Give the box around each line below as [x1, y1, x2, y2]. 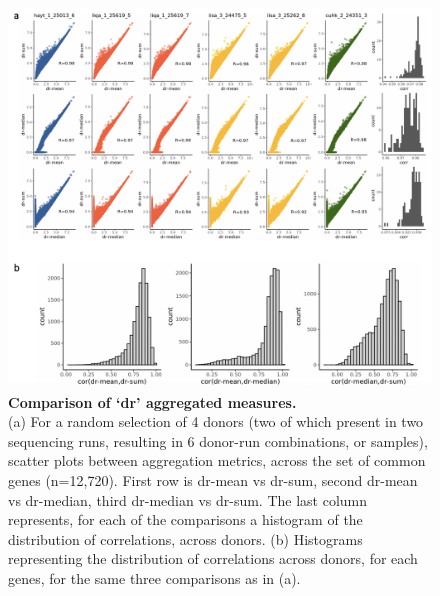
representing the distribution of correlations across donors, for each [8, 548, 418, 569]
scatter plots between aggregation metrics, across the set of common [8, 450, 426, 471]
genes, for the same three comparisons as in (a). [8, 568, 301, 589]
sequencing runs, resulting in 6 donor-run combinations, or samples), [8, 430, 428, 451]
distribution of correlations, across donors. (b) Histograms [8, 528, 363, 549]
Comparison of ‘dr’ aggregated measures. [8, 391, 297, 412]
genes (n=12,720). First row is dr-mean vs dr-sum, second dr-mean [8, 470, 418, 491]
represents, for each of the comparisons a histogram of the [8, 509, 363, 530]
